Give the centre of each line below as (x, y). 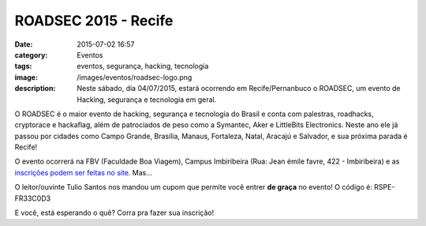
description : (35, 89)
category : (31, 55)
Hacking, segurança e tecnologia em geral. (147, 100)
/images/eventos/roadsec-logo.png (135, 77)
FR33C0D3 (33, 198)
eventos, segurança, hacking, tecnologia (143, 66)
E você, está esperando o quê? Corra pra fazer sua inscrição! (114, 213)
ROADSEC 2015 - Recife (94, 21)
